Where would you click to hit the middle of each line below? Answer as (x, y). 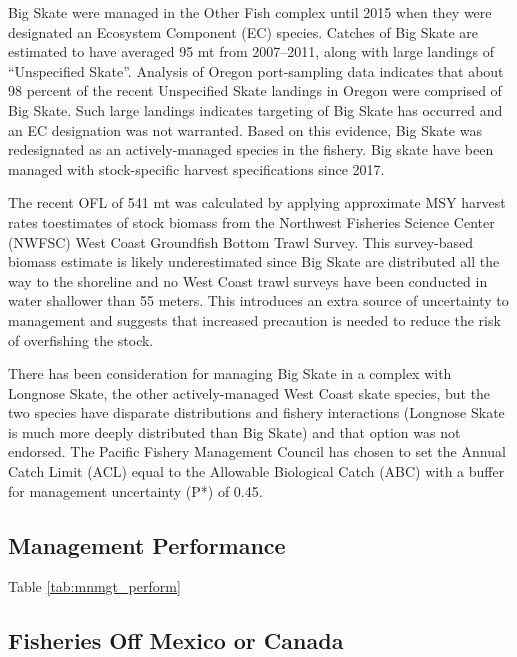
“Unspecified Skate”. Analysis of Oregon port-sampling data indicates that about (256, 70)
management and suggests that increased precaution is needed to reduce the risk (254, 319)
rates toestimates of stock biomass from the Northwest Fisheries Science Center (251, 221)
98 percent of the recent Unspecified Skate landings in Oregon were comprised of (255, 90)
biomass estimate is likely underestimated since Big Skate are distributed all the (254, 261)
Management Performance (147, 544)
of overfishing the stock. (81, 339)
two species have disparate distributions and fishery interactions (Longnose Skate (256, 412)
